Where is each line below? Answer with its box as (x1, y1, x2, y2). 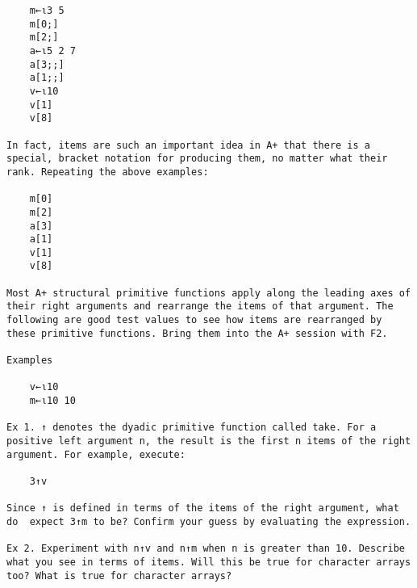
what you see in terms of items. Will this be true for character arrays (6, 556, 411, 568)
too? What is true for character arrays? (6, 569, 232, 582)
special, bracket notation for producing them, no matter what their (6, 153, 388, 165)
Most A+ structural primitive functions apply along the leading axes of (6, 287, 411, 299)
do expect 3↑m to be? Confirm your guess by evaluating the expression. (6, 515, 411, 527)
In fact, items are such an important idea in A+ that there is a (6, 139, 371, 151)
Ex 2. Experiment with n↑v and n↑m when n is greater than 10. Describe (6, 543, 405, 555)
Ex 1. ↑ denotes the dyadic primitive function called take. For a (6, 422, 377, 434)
